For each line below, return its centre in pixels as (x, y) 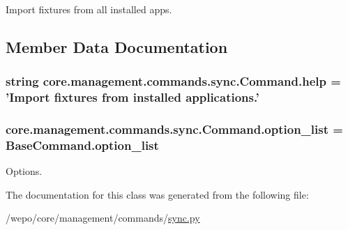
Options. (24, 171)
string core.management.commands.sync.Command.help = (173, 81)
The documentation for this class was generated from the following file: (157, 194)
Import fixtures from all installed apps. (89, 9)
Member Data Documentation (117, 46)
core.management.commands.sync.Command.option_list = (174, 129)
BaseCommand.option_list (82, 145)
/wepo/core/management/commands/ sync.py (103, 218)
